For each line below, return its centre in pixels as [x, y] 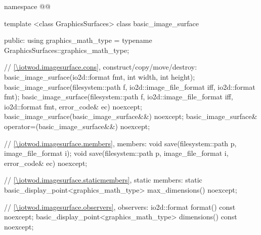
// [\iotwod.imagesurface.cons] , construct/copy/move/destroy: [101, 67]
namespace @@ [27, 6]
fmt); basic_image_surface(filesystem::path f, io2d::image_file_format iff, [119, 97]
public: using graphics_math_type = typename [78, 40]
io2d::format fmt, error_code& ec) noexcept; [73, 106]
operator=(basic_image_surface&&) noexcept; [77, 126]
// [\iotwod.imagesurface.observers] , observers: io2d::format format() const [120, 207]
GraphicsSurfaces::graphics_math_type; [67, 50]
